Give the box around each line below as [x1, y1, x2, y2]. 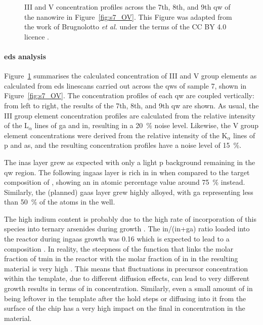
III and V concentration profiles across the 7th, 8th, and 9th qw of [24, 2, 231, 12]
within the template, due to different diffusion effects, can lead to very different [4, 273, 250, 283]
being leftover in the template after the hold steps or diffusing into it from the [4, 293, 246, 303]
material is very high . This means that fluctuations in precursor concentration [4, 263, 248, 273]
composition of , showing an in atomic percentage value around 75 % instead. [4, 177, 245, 187]
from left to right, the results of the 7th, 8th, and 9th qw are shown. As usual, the [4, 100, 259, 110]
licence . [24, 31, 50, 42]
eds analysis [4, 51, 46, 61]
